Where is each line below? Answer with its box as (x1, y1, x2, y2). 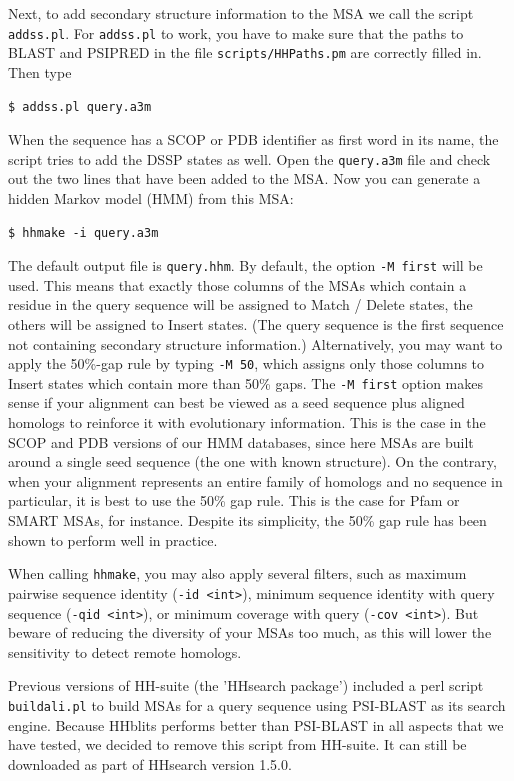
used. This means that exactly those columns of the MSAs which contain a (8, 274, 467, 295)
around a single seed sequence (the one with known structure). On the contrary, (8, 451, 497, 472)
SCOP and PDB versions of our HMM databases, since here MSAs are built (8, 431, 474, 452)
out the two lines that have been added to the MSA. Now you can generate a (8, 168, 481, 189)
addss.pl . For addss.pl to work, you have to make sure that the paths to (8, 22, 464, 43)
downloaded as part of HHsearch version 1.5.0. (8, 753, 292, 774)
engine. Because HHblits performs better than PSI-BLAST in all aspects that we (8, 714, 504, 735)
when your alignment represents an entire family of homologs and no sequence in (8, 470, 503, 491)
